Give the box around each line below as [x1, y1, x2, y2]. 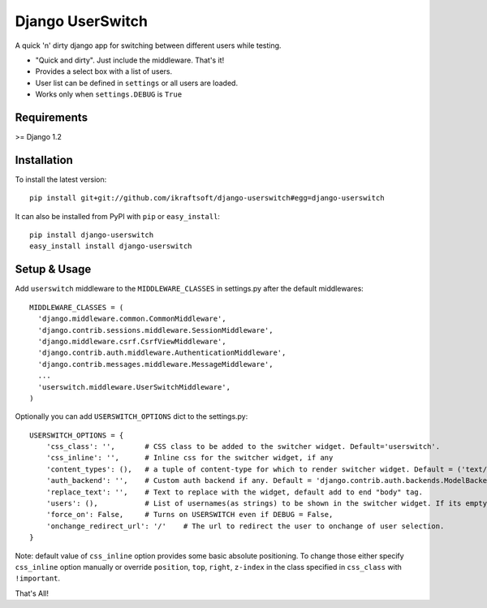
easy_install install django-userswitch [29, 242, 192, 251]
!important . [15, 573, 61, 584]
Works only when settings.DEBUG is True [35, 89, 183, 99]
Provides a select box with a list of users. [35, 67, 173, 76]
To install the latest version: [15, 175, 107, 184]
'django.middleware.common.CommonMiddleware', [37, 314, 226, 324]
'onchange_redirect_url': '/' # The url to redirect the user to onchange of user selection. [45, 521, 445, 531]
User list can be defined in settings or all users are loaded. [35, 78, 239, 88]
